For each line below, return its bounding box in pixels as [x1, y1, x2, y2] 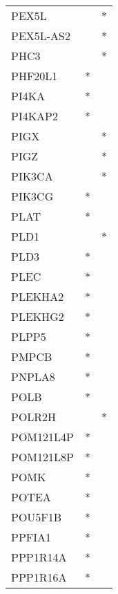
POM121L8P [11, 449, 74, 465]
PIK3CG [11, 188, 54, 204]
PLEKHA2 [11, 288, 64, 304]
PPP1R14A [11, 549, 67, 565]
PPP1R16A [11, 569, 67, 585]
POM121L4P [11, 429, 74, 445]
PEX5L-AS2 [11, 28, 71, 44]
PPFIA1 [11, 529, 52, 545]
